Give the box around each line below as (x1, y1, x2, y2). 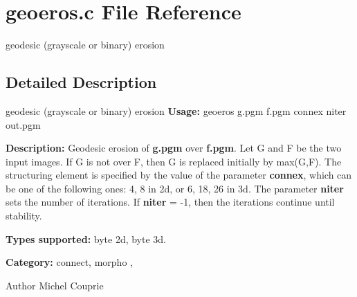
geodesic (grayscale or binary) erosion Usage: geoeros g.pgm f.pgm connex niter (6, 103, 347, 118)
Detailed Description (6, 71, 157, 93)
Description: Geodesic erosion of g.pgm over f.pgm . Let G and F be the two (6, 141, 342, 155)
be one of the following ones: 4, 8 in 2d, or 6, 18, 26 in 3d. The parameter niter (6, 181, 344, 195)
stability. (6, 208, 42, 223)
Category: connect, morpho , (6, 255, 133, 269)
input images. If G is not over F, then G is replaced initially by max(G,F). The (6, 154, 342, 168)
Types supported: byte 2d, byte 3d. (6, 231, 167, 246)
